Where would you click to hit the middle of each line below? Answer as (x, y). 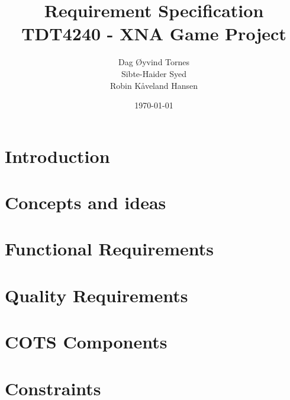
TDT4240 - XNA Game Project (154, 33)
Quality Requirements (96, 295)
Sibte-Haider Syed (154, 73)
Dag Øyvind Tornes (154, 62)
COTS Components (86, 342)
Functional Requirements (109, 249)
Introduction (57, 156)
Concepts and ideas (86, 202)
